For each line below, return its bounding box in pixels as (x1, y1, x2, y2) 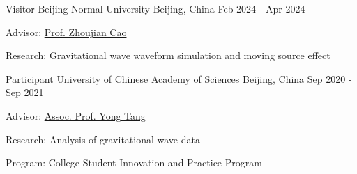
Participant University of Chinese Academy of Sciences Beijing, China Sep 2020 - (6, 71, 352, 86)
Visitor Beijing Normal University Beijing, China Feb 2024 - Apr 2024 (6, 1, 305, 15)
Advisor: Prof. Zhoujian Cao (6, 24, 127, 39)
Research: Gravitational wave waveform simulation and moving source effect (6, 48, 331, 63)
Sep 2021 (6, 85, 44, 100)
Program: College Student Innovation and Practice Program (6, 155, 262, 170)
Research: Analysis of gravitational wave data (6, 132, 200, 146)
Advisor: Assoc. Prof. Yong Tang (6, 108, 146, 122)
